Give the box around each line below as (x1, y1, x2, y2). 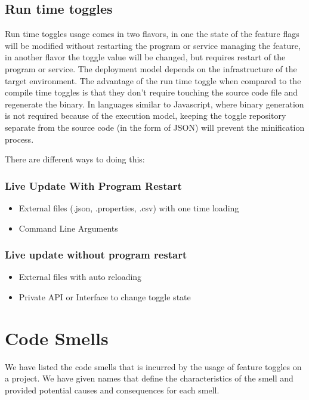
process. (5, 133, 34, 145)
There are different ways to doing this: (5, 153, 145, 165)
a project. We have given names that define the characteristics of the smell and (5, 372, 293, 384)
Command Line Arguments (18, 221, 118, 234)
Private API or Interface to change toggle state (18, 290, 191, 303)
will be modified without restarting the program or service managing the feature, (5, 39, 301, 51)
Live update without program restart (5, 247, 187, 262)
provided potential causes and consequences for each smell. (5, 383, 220, 396)
